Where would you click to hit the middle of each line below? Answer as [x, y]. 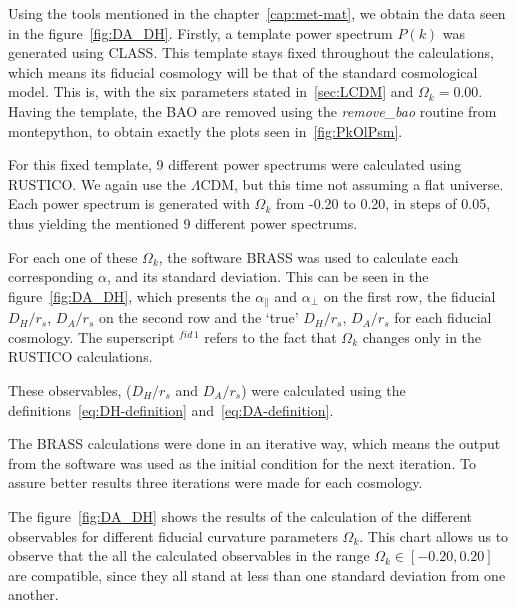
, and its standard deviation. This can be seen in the [267, 276]
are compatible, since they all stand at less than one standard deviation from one [257, 574]
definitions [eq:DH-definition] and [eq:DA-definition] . [171, 409]
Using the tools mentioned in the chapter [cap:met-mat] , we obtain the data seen [257, 13]
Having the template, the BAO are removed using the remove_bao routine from [252, 110]
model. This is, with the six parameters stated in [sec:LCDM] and [211, 91]
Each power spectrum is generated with [129, 203]
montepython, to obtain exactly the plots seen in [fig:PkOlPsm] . [205, 130]
